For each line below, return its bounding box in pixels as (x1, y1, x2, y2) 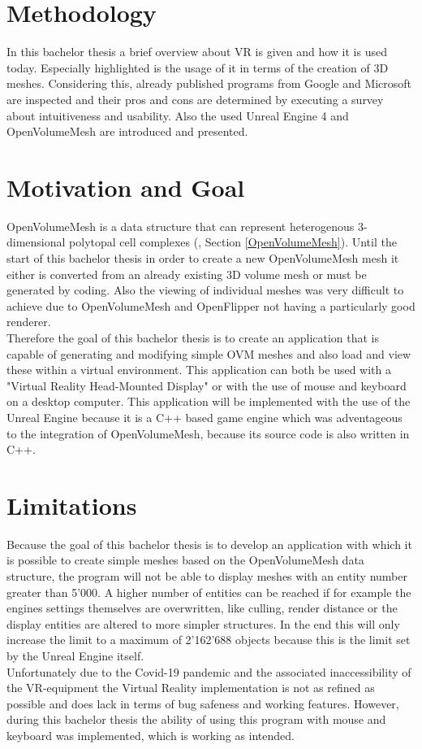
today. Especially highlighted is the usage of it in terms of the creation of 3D (6, 59, 389, 76)
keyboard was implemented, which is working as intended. (6, 726, 295, 743)
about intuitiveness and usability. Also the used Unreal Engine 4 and (6, 107, 349, 124)
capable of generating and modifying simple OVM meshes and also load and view (6, 345, 411, 362)
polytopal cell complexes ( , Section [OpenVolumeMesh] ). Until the (69, 233, 397, 250)
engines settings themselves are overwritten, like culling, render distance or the (6, 599, 398, 616)
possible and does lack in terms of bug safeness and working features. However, (6, 695, 399, 712)
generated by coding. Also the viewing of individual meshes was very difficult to (6, 281, 404, 298)
